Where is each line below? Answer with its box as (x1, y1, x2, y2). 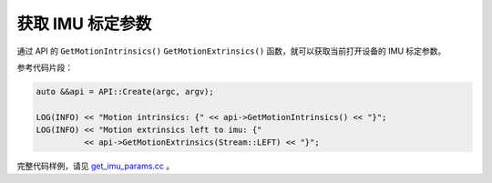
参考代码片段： (16, 62, 73, 73)
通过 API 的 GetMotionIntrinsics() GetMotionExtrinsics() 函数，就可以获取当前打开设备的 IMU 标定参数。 (16, 46, 446, 56)
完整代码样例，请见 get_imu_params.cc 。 (16, 160, 175, 172)
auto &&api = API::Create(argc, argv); (36, 86, 214, 97)
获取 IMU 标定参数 (16, 14, 152, 34)
